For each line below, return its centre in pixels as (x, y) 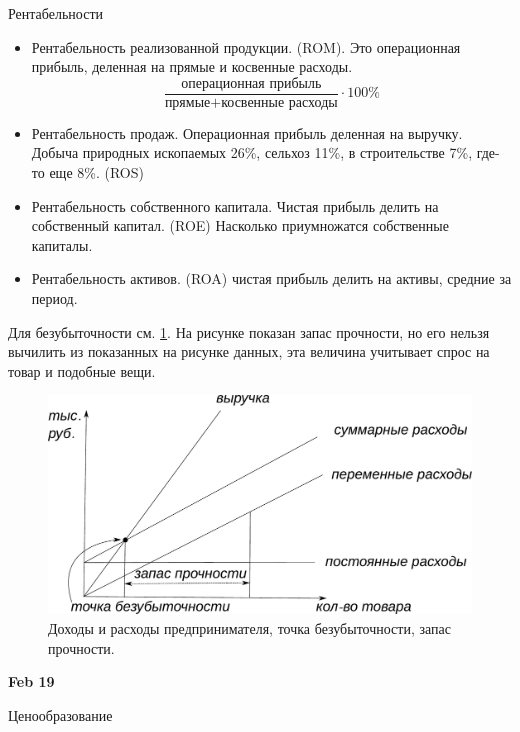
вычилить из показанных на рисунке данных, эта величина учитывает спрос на (249, 351)
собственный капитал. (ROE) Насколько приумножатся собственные (240, 225)
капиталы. (62, 244)
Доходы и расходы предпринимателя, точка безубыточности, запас (249, 628)
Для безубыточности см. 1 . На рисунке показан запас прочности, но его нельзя (249, 331)
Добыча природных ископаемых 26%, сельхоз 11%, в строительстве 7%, (252, 152)
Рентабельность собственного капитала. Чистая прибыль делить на (235, 205)
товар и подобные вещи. (82, 370)
